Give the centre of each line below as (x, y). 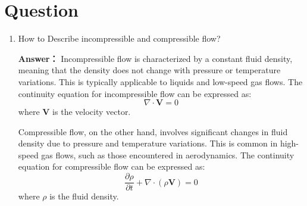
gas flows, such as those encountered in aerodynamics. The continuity (168, 154)
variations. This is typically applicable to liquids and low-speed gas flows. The (160, 81)
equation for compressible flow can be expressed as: (112, 166)
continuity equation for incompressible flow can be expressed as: (135, 93)
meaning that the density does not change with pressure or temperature (149, 70)
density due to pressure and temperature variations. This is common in (148, 143)
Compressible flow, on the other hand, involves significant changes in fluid (153, 131)
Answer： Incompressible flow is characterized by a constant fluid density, (155, 58)
